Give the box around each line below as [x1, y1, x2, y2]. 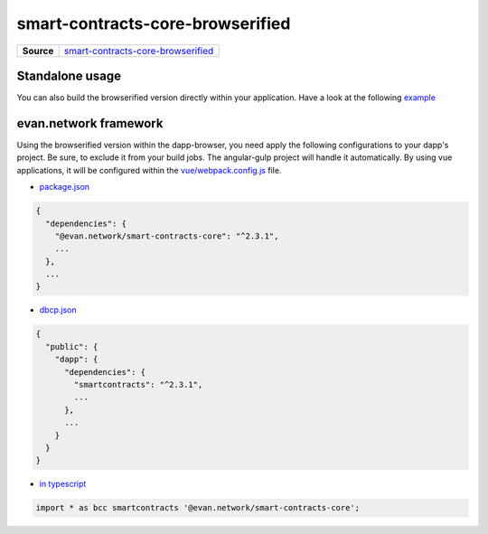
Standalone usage [16, 68, 122, 83]
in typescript [39, 479, 87, 490]
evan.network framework [16, 116, 164, 131]
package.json [39, 182, 90, 192]
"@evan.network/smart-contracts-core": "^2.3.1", [54, 230, 279, 241]
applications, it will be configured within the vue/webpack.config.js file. [16, 164, 282, 175]
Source [22, 44, 54, 57]
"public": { [45, 342, 99, 351]
